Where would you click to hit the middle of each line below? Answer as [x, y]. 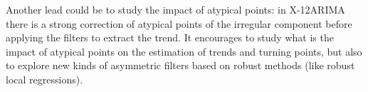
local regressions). [44, 79]
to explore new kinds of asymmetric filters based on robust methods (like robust [180, 65]
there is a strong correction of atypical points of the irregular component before [179, 23]
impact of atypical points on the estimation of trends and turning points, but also [184, 51]
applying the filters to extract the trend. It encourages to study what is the [170, 37]
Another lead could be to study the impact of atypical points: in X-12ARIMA [175, 9]
